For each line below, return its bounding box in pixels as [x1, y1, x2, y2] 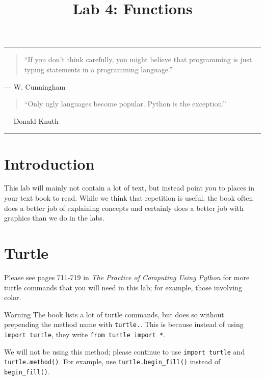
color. [4, 292, 21, 303]
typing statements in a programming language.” [24, 64, 173, 74]
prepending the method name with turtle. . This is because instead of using [4, 319, 244, 330]
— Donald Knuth [4, 115, 59, 126]
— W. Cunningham [4, 81, 66, 92]
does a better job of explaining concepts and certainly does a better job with [4, 202, 244, 213]
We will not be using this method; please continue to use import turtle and [4, 346, 245, 357]
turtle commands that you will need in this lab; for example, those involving [4, 282, 242, 292]
